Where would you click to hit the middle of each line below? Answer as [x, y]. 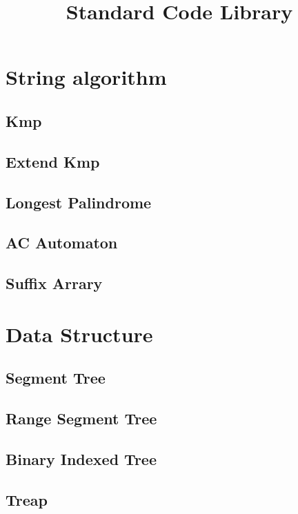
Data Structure [79, 334]
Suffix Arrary [54, 283]
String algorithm [86, 77]
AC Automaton [62, 243]
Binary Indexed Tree [81, 458]
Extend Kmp [53, 161]
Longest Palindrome [79, 202]
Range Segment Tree [81, 418]
